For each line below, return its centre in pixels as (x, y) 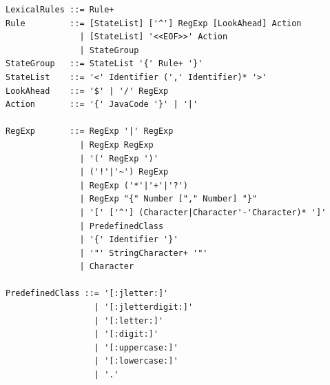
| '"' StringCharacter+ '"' (144, 253)
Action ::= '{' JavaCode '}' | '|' (102, 105)
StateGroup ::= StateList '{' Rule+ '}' (104, 64)
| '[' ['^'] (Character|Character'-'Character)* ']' (203, 212)
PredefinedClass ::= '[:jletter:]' (87, 294)
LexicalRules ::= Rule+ (60, 10)
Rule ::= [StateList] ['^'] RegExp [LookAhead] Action (154, 23)
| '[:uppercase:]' (136, 347)
